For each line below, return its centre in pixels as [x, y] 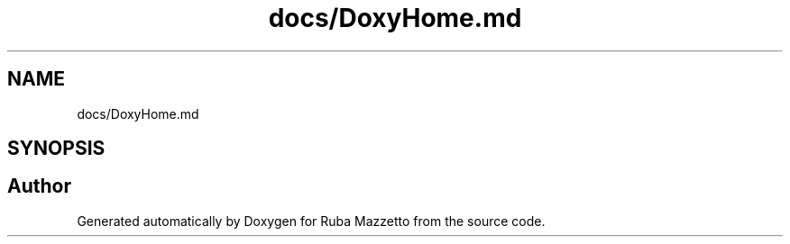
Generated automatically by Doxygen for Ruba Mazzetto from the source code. [311, 221]
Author [39, 186]
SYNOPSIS [56, 149]
